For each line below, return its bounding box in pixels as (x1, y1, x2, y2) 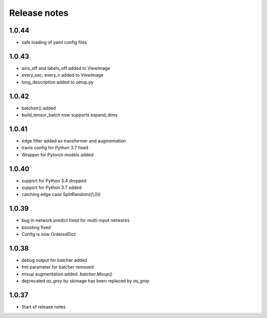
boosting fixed (21, 224, 51, 230)
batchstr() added (21, 105, 56, 111)
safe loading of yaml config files (21, 40, 87, 45)
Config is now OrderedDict (21, 231, 76, 237)
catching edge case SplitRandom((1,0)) (21, 191, 101, 197)
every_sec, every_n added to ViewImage (21, 72, 104, 78)
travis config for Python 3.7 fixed (21, 145, 89, 151)
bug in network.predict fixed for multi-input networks (21, 218, 130, 224)
